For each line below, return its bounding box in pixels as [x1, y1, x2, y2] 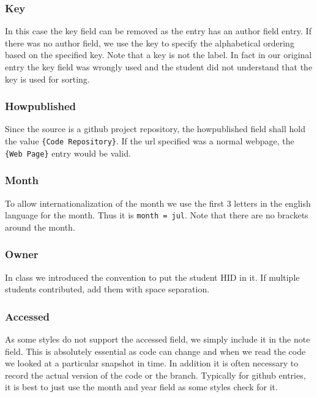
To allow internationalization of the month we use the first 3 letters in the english [5, 196, 311, 209]
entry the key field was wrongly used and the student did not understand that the [5, 61, 313, 73]
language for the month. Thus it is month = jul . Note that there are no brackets [5, 209, 308, 221]
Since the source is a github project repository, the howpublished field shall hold [5, 122, 305, 135]
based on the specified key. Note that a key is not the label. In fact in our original [5, 48, 312, 61]
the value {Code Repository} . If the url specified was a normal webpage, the [5, 135, 294, 147]
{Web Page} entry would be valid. [5, 146, 131, 159]
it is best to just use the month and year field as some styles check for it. [5, 380, 278, 393]
